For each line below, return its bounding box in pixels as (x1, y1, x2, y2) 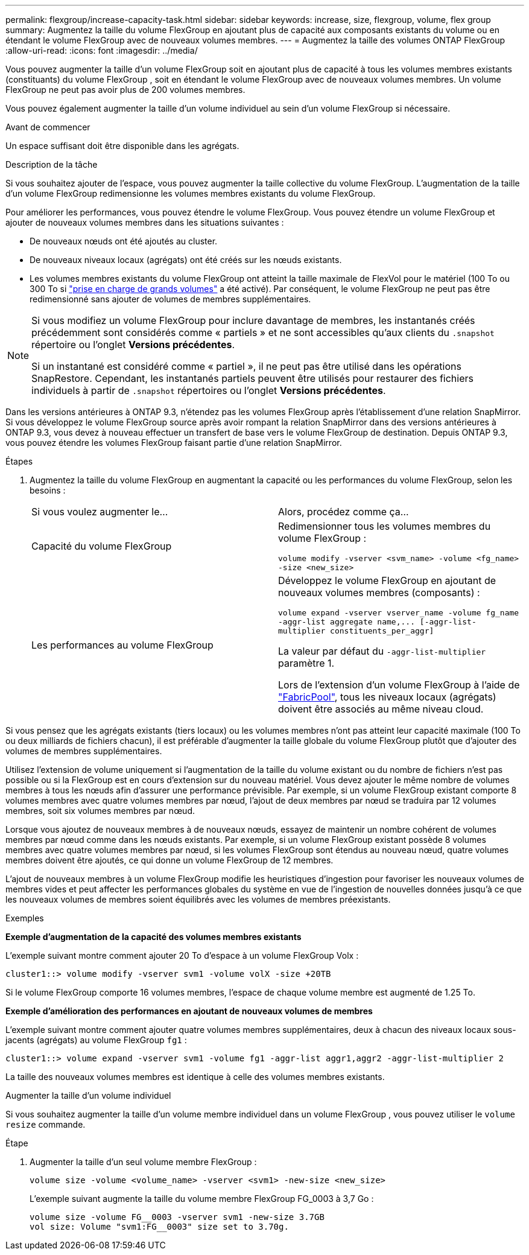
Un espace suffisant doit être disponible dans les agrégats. (5, 141, 239, 151)
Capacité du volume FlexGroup (31, 540, 172, 552)
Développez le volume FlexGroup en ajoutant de (278, 574, 496, 586)
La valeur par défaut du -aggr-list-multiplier (278, 645, 486, 657)
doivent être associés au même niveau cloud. (278, 703, 484, 715)
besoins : (30, 485, 66, 495)
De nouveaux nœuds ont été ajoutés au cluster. (30, 236, 218, 246)
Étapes (5, 456, 33, 466)
